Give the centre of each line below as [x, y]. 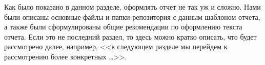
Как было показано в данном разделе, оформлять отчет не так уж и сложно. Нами [132, 7]
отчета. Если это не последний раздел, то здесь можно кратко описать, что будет [130, 36]
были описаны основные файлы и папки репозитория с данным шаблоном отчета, [132, 17]
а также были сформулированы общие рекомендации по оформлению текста [123, 27]
